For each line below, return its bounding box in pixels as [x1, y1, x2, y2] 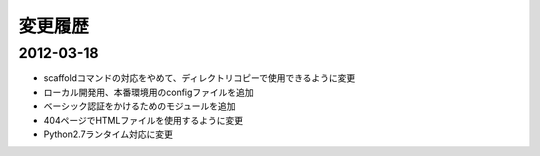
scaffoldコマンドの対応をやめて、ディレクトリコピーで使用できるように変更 [43, 72, 356, 84]
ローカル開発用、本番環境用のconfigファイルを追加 [43, 86, 254, 98]
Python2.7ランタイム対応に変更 [43, 128, 174, 140]
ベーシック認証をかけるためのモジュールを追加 [43, 100, 236, 112]
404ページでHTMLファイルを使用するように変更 [43, 114, 244, 126]
